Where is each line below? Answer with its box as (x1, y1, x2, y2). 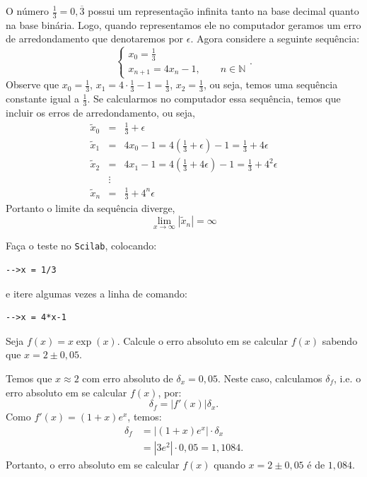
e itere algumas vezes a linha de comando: (6, 285, 187, 300)
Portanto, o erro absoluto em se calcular (6, 457, 180, 471)
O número (6, 4, 49, 18)
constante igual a (6, 91, 79, 106)
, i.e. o (334, 370, 361, 385)
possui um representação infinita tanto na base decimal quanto (88, 4, 359, 18)
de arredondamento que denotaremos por (6, 31, 184, 46)
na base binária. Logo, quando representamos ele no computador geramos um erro (6, 17, 361, 32)
